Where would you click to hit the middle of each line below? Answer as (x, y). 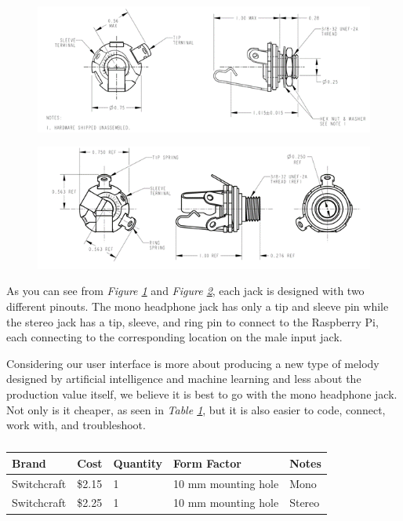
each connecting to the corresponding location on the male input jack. (174, 337)
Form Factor (207, 463)
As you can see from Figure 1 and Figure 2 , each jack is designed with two (185, 291)
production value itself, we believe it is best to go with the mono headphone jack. (202, 394)
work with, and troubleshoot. (76, 425)
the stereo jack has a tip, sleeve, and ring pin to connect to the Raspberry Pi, (192, 321)
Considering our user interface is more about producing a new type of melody (193, 363)
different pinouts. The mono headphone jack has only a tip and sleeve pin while (198, 306)
